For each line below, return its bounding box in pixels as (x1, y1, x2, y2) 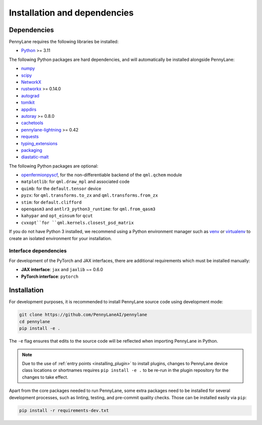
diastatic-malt (21, 154, 49, 160)
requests (21, 134, 39, 140)
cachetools (21, 120, 44, 126)
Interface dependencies (9, 247, 67, 254)
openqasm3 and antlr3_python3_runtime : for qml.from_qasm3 (21, 206, 156, 212)
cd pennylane (19, 319, 50, 324)
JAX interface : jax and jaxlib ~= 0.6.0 (21, 267, 103, 273)
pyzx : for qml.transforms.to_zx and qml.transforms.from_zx (21, 192, 158, 198)
